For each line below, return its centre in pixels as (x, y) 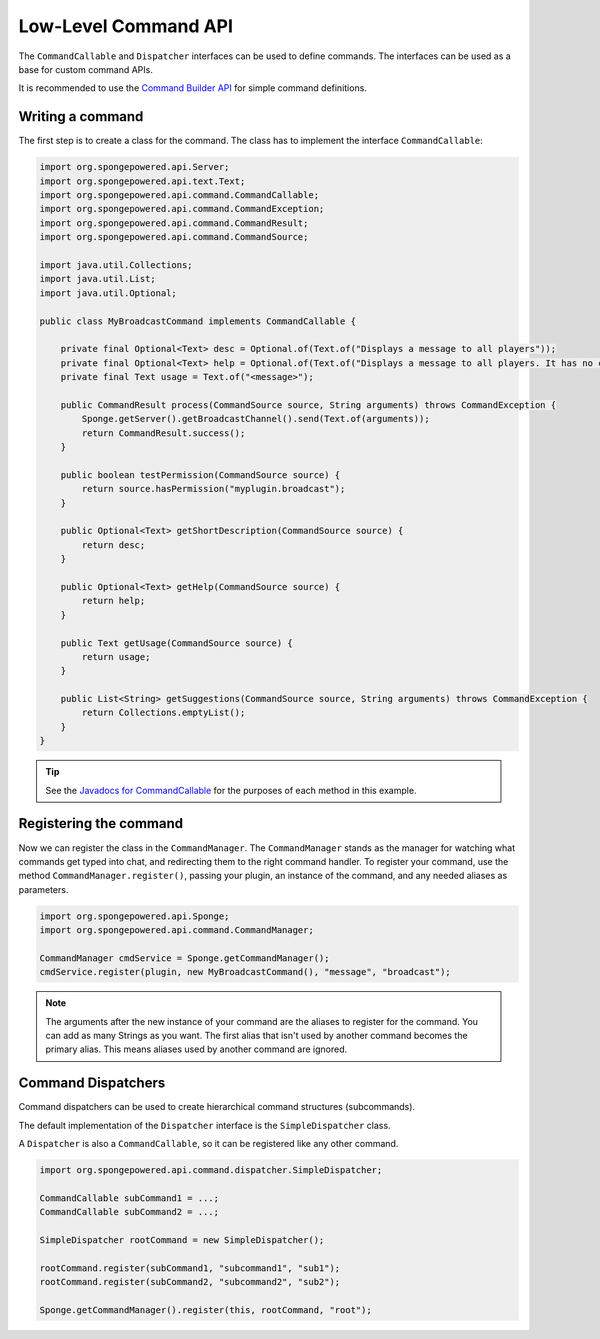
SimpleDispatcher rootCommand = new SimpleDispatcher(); (182, 1240)
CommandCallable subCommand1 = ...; (129, 1198)
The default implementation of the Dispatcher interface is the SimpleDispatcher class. (204, 1125)
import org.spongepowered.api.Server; (134, 167)
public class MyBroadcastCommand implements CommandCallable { (198, 321)
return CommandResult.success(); (163, 433)
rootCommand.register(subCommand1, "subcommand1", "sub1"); (190, 1268)
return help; (113, 601)
